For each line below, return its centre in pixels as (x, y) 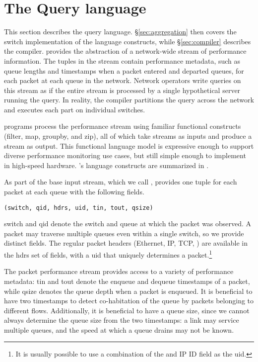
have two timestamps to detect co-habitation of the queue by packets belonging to (129, 301)
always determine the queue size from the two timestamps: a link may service (122, 320)
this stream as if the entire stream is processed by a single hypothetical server (122, 90)
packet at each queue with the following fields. (74, 192)
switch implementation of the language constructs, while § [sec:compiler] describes (128, 41)
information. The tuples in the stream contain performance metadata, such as (122, 60)
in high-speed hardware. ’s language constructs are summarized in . (106, 165)
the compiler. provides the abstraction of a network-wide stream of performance (125, 51)
